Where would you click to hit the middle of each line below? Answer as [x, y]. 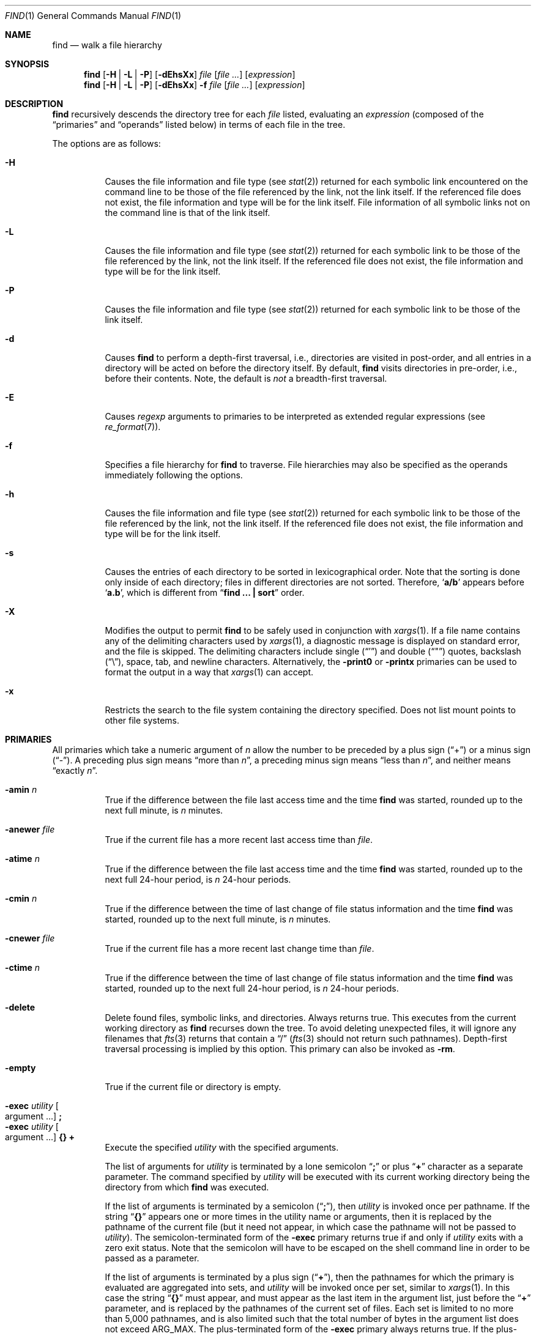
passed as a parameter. [152, 1258]
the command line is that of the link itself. [188, 213]
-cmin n [21, 898]
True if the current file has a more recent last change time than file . [240, 948]
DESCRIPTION [34, 104]
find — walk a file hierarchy [107, 45]
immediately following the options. [174, 475]
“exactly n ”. [75, 770]
